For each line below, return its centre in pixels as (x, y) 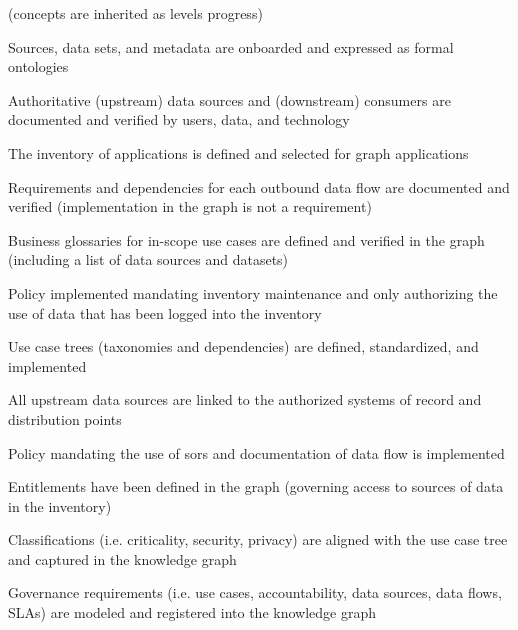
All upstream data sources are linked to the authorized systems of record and (245, 399)
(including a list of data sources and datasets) (148, 259)
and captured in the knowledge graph (122, 558)
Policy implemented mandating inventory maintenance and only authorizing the (253, 292)
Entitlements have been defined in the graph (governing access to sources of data (256, 486)
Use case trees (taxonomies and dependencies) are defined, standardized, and (243, 346)
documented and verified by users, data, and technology (179, 119)
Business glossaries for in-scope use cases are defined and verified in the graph (246, 239)
